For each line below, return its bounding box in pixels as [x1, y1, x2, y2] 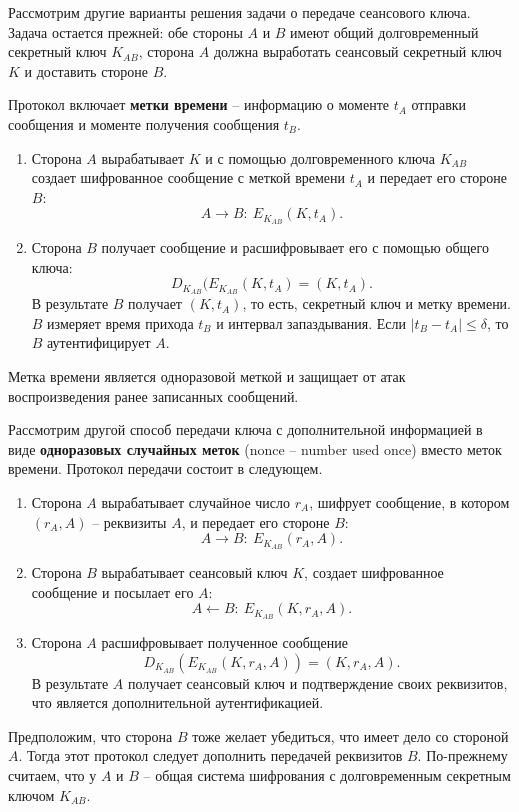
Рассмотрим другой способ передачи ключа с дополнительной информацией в [8, 419, 483, 440]
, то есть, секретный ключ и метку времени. [242, 293, 512, 314]
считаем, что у [8, 765, 97, 786]
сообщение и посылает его [31, 581, 194, 602]
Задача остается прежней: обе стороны [8, 21, 243, 42]
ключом [8, 784, 55, 805]
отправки [411, 94, 467, 115]
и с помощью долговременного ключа [205, 147, 435, 168]
